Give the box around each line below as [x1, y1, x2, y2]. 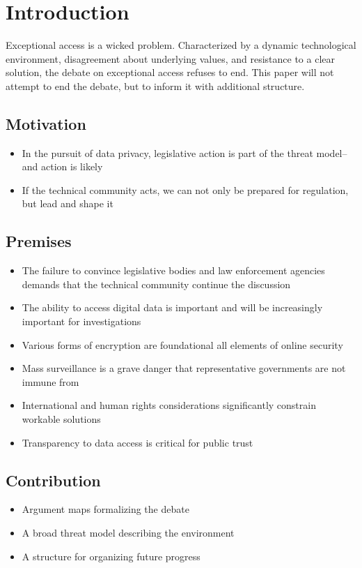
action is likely [41, 159, 103, 174]
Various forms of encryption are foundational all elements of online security [22, 337, 343, 352]
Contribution [6, 469, 101, 491]
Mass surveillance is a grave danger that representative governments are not [22, 361, 346, 375]
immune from [22, 374, 79, 389]
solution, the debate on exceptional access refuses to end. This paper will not [6, 65, 334, 80]
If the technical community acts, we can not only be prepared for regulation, [22, 182, 349, 197]
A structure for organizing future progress [22, 548, 200, 563]
